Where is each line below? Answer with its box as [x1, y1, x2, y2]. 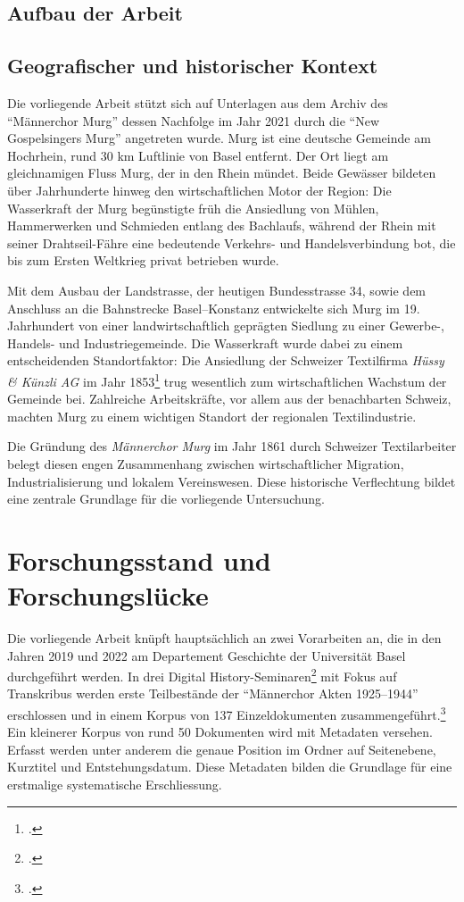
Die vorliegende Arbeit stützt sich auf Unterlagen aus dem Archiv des [7, 93, 388, 112]
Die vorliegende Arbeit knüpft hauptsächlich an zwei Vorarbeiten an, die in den [7, 629, 442, 647]
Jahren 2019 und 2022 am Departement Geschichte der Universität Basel [7, 646, 406, 664]
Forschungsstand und [7, 541, 271, 578]
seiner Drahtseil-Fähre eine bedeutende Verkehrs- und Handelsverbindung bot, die [7, 233, 456, 252]
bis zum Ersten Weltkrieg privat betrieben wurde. [7, 251, 279, 270]
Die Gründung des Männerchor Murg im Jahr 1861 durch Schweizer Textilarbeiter [7, 437, 457, 455]
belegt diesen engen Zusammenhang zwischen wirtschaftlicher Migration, [7, 454, 404, 472]
